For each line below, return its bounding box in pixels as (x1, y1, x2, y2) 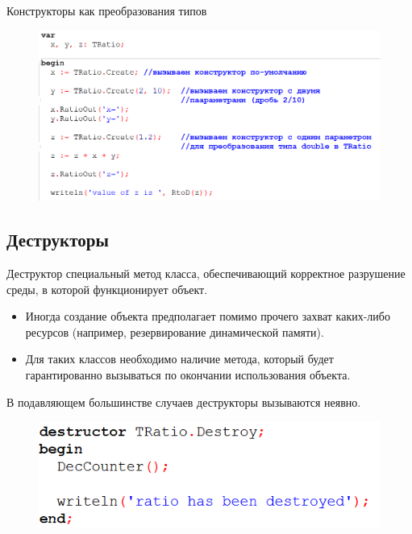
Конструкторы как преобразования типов (6, 2, 207, 19)
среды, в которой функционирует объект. (6, 280, 208, 297)
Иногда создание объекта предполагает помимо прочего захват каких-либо (25, 308, 390, 325)
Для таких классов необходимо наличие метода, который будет (25, 350, 334, 367)
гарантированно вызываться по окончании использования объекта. (25, 366, 351, 383)
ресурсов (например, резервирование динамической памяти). (25, 323, 324, 340)
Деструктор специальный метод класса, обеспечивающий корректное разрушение (6, 264, 406, 281)
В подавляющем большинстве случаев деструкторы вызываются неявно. (6, 393, 361, 410)
